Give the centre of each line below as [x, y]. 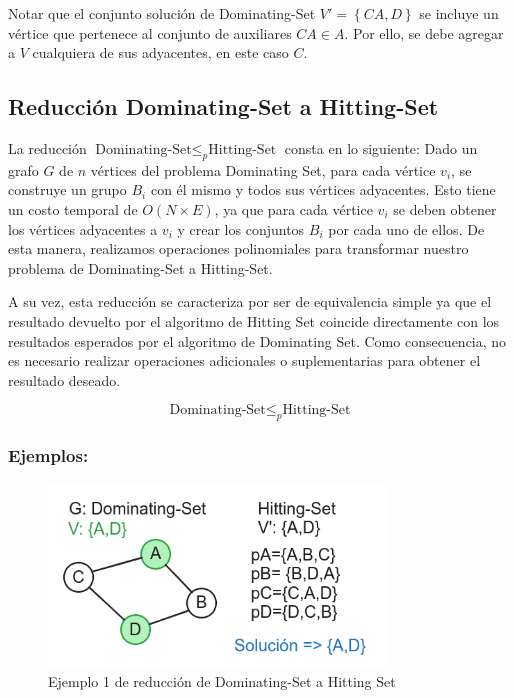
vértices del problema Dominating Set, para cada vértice [263, 169]
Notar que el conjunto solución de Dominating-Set [162, 13]
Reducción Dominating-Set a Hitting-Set [223, 106]
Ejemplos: [48, 455]
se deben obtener [445, 208]
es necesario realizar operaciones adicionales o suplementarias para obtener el [244, 360]
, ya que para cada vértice [293, 208]
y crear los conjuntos [241, 228]
